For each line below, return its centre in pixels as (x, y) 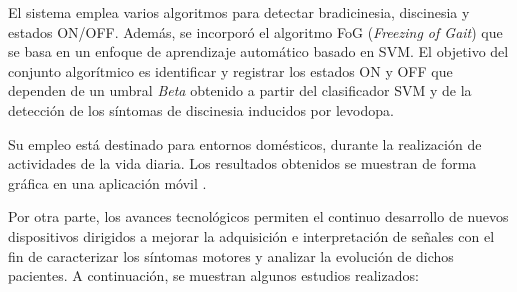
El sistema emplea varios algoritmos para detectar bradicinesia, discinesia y (239, 12)
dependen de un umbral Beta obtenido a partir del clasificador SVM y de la (240, 90)
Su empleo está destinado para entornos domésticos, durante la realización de (245, 143)
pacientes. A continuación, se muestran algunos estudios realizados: (213, 275)
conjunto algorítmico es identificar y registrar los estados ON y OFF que (230, 70)
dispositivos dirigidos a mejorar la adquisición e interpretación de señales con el (251, 235)
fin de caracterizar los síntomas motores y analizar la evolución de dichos (231, 255)
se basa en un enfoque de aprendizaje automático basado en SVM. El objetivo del (258, 51)
